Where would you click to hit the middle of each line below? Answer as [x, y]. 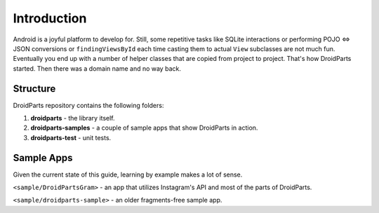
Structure [34, 89]
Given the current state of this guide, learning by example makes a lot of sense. [128, 174]
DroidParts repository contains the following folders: [88, 105]
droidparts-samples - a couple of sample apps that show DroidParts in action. [144, 128]
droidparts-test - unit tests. [71, 137]
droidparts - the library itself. [73, 118]
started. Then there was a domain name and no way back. [97, 68]
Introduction [50, 18]
